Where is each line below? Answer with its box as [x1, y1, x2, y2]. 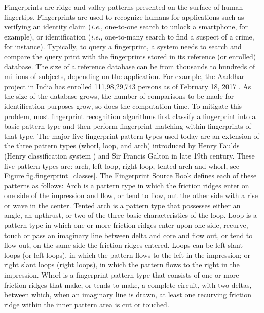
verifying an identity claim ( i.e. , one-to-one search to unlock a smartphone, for [4, 21, 248, 32]
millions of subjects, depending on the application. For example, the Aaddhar [4, 71, 245, 82]
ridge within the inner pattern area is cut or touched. [4, 299, 169, 309]
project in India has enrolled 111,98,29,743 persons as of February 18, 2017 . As [4, 81, 251, 91]
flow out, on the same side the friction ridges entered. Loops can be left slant [4, 240, 243, 250]
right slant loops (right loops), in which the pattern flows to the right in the [4, 259, 240, 270]
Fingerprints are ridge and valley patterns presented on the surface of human [4, 2, 243, 12]
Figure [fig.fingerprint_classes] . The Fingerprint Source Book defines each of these [4, 170, 257, 181]
